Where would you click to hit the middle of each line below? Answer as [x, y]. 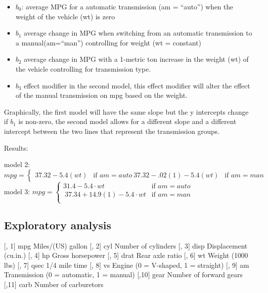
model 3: [17, 191]
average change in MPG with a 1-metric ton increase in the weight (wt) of [136, 59]
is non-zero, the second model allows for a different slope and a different [127, 121]
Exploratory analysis [58, 225]
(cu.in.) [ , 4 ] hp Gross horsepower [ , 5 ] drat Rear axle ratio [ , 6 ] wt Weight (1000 [126, 255]
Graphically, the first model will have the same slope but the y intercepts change [126, 111]
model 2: [17, 164]
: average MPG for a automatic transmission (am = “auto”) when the [127, 6]
